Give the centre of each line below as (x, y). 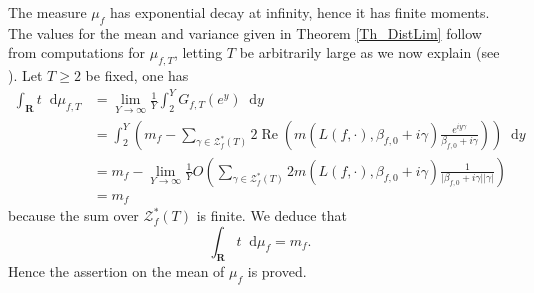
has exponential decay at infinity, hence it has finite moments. (300, 12)
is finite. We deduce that (271, 215)
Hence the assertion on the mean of (116, 271)
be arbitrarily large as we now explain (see (369, 52)
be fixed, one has (137, 75)
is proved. (277, 271)
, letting (198, 52)
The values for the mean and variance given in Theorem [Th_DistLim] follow (245, 32)
